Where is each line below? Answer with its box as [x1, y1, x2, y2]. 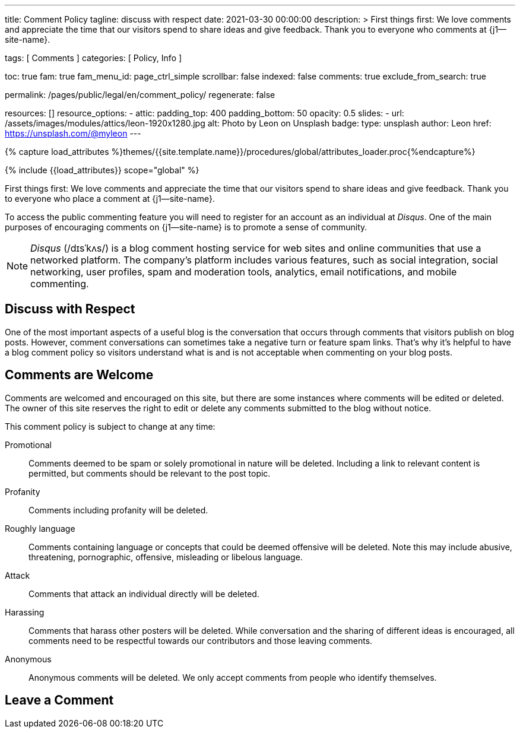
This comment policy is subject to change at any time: [5, 421, 215, 431]
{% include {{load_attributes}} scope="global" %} [5, 165, 199, 175]
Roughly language [5, 523, 75, 534]
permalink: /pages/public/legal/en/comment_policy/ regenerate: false [5, 90, 275, 100]
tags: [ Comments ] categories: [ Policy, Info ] [5, 53, 182, 63]
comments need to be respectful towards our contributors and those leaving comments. [28, 635, 373, 646]
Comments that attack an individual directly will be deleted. [28, 588, 259, 599]
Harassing [5, 607, 45, 617]
